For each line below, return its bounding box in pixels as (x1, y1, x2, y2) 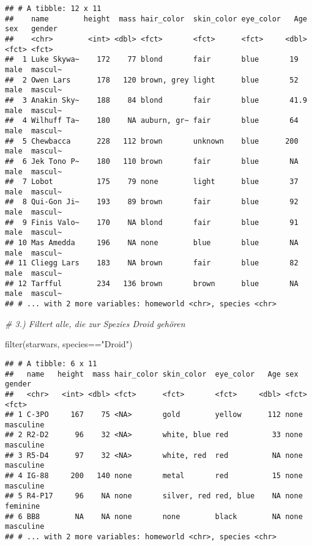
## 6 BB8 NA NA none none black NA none (5, 512, 303, 521)
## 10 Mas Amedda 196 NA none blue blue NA (5, 238, 299, 248)
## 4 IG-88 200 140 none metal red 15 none (5, 471, 303, 481)
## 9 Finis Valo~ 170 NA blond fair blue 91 (5, 218, 299, 227)
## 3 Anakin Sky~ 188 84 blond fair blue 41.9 (5, 95, 307, 105)
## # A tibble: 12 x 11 (5, 4, 102, 13)
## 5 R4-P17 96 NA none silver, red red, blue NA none (5, 492, 303, 501)
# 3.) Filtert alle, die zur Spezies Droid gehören (5, 317, 185, 330)
